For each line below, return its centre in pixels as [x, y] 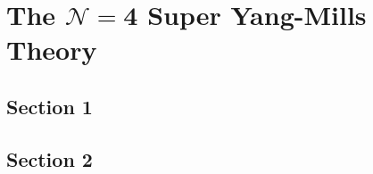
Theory [52, 50]
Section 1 [50, 106]
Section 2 [50, 158]
